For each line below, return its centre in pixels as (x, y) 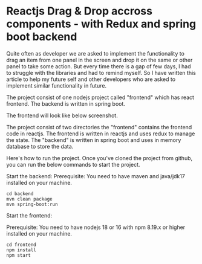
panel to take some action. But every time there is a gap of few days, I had (99, 66)
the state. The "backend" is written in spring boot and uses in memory (94, 140)
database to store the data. (40, 146)
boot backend (42, 37)
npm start (19, 255)
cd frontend (21, 245)
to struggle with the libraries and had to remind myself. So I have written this (101, 72)
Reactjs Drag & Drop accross (80, 11)
